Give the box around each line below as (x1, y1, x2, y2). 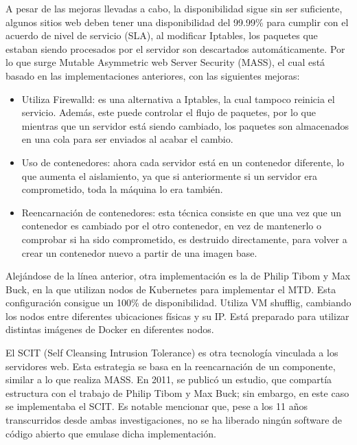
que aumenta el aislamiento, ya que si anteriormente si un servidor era (21, 168, 317, 183)
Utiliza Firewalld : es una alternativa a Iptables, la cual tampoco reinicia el (21, 91, 335, 106)
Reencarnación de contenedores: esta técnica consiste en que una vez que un (21, 205, 342, 219)
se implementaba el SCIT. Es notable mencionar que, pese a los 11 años (5, 399, 308, 413)
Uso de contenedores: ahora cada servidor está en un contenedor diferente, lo (21, 155, 345, 169)
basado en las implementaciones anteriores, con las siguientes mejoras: (5, 68, 300, 82)
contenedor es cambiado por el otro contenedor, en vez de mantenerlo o (21, 218, 321, 233)
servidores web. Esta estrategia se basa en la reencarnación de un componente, (5, 358, 336, 373)
